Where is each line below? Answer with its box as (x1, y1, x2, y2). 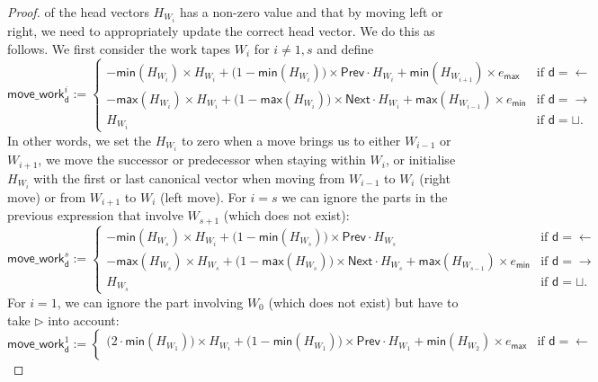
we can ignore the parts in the (281, 187, 448, 206)
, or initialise (385, 150, 456, 169)
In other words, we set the (7, 130, 152, 149)
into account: (48, 310, 120, 329)
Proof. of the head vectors (7, 3, 149, 21)
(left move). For (160, 187, 246, 206)
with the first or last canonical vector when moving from (33, 168, 345, 187)
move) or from (7, 187, 86, 206)
